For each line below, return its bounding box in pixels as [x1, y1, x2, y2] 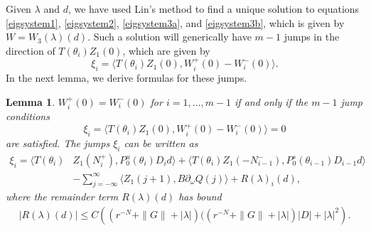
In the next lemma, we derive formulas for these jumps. [6, 70, 247, 85]
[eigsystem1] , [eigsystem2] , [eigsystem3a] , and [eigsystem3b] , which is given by [6, 15, 345, 30]
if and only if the [235, 94, 308, 109]
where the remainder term [6, 189, 119, 204]
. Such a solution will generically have [87, 29, 252, 44]
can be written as [124, 136, 198, 151]
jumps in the [284, 29, 340, 44]
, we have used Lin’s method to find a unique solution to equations [68, 1, 360, 16]
